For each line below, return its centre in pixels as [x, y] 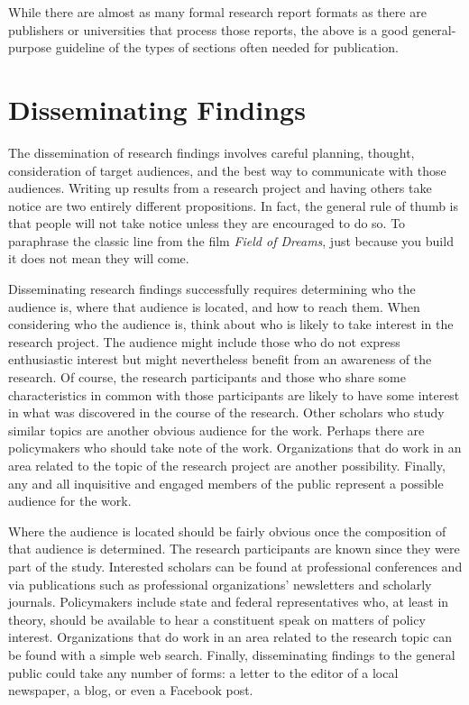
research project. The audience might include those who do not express [204, 341]
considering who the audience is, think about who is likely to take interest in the [231, 324]
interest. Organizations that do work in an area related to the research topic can [230, 637]
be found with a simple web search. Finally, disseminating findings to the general [232, 654]
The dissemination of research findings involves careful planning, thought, [212, 152]
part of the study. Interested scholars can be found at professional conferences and [235, 566]
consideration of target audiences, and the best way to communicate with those [227, 170]
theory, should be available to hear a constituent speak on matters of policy [217, 619]
